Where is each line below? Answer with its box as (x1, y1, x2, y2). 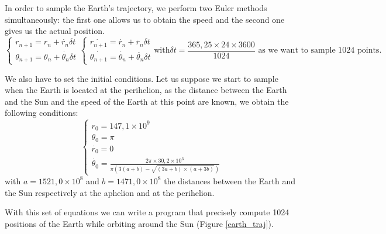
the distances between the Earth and (164, 174, 295, 187)
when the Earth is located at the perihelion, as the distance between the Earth (5, 84, 287, 96)
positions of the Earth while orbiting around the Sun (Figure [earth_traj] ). (5, 217, 274, 229)
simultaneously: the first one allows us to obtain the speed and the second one (5, 13, 285, 25)
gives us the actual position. (5, 25, 105, 37)
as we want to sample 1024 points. (258, 46, 382, 55)
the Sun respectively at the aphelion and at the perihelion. (5, 186, 215, 198)
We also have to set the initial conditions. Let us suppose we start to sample (5, 72, 278, 84)
